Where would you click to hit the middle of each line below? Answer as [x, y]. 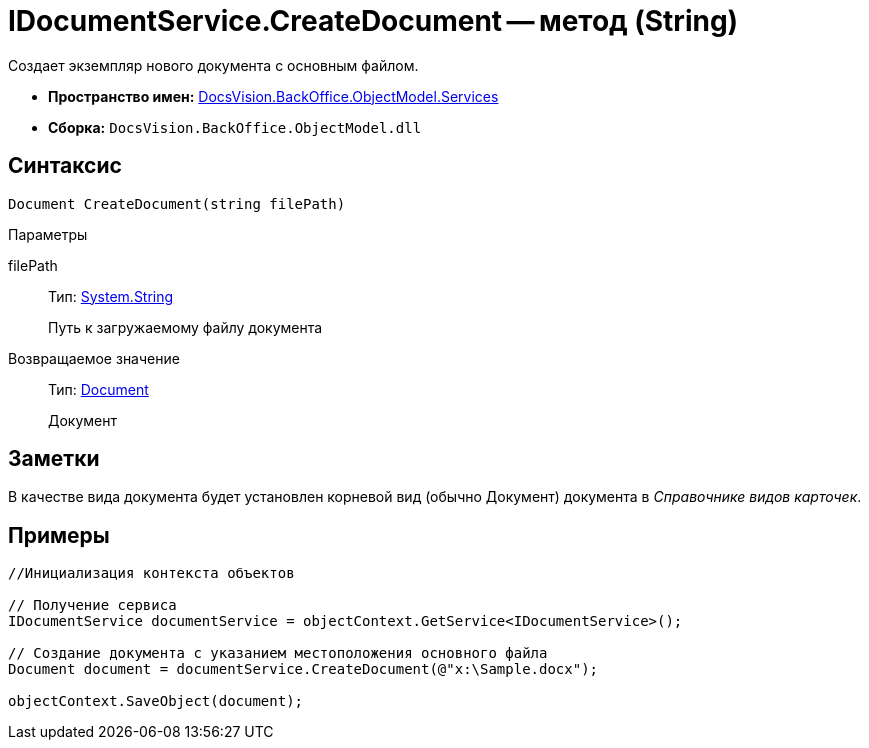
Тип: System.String [111, 296]
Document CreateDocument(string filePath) [177, 203]
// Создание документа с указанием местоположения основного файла [278, 653]
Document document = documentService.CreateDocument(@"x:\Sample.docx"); [303, 669]
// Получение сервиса [92, 605]
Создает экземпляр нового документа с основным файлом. [213, 65]
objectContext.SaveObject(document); [156, 701]
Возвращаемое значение [94, 358]
